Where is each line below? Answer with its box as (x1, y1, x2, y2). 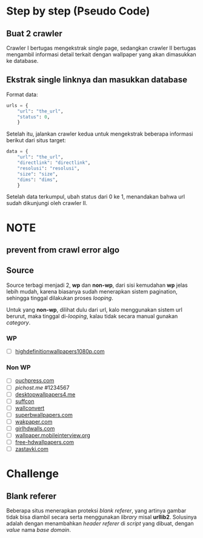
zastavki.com (15, 445, 48, 453)
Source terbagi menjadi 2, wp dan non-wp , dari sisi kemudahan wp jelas (6, 281, 188, 289)
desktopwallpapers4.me (15, 390, 76, 398)
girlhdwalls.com (15, 425, 55, 432)
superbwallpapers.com (15, 411, 73, 418)
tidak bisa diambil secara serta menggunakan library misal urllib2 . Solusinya (6, 513, 197, 521)
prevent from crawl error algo (6, 245, 120, 255)
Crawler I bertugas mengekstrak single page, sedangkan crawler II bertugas (6, 44, 196, 51)
